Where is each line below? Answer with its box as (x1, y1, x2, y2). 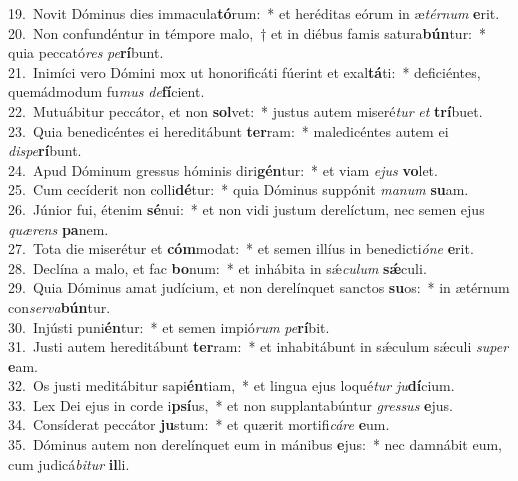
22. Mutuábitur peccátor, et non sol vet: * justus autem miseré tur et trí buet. (8, 100, 483, 121)
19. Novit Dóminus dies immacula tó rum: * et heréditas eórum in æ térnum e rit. (8, 3, 500, 23)
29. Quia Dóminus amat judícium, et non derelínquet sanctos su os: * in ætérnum (8, 277, 510, 298)
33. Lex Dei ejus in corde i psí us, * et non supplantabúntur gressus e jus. (8, 394, 453, 415)
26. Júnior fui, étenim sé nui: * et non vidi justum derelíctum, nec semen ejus (8, 198, 485, 219)
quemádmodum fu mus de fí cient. (8, 81, 205, 102)
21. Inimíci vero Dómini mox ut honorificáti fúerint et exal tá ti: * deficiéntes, (8, 61, 481, 82)
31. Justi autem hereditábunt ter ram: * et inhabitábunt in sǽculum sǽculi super (8, 336, 509, 357)
